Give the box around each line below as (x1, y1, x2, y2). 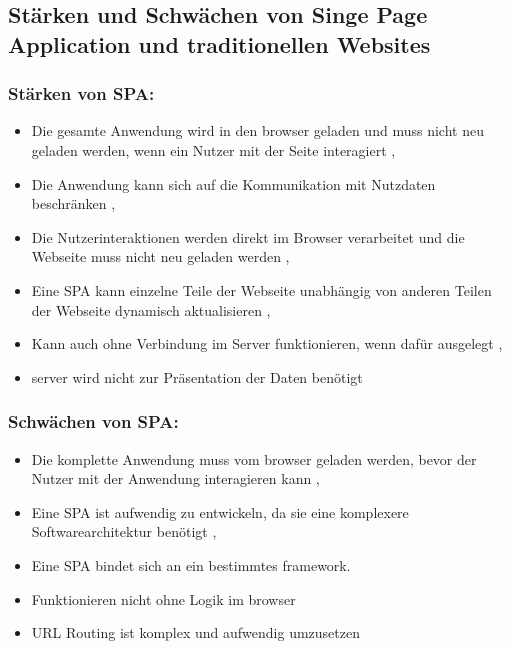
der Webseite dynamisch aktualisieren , (31, 299, 271, 320)
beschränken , (31, 193, 116, 214)
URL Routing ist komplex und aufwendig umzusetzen (31, 622, 360, 643)
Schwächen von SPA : (8, 409, 179, 434)
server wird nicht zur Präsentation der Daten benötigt (31, 366, 363, 387)
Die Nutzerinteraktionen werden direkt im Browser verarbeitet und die (31, 226, 465, 247)
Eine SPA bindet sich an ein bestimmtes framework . (31, 554, 351, 575)
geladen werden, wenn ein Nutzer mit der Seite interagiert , (31, 139, 396, 160)
